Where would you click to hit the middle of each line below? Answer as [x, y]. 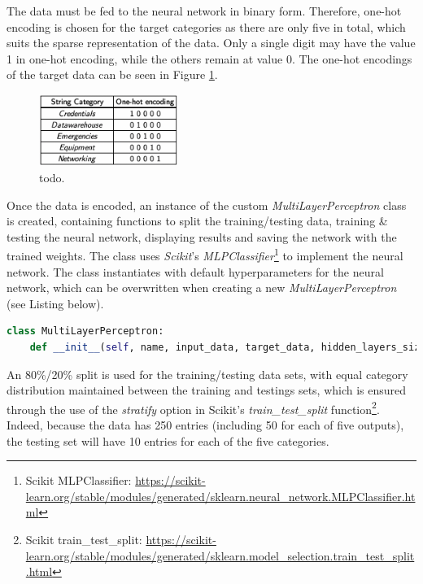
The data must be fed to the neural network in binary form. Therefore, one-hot [204, 11]
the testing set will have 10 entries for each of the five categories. [168, 440]
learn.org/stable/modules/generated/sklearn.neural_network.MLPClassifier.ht [220, 496]
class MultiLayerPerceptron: [85, 331]
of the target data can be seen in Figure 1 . [112, 74]
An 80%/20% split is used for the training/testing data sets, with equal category [207, 374]
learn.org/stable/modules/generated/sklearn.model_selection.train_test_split [220, 555]
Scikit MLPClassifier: [78, 480]
